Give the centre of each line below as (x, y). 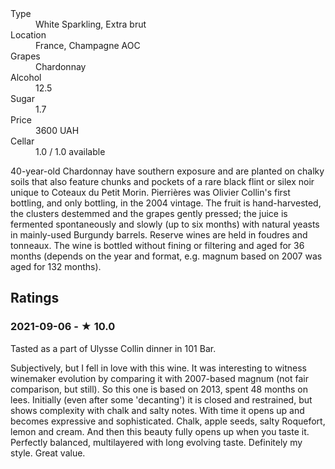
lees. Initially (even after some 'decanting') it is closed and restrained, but (161, 399)
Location (28, 35)
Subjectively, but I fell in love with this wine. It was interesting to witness (158, 368)
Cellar (22, 141)
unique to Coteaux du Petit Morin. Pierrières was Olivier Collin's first (150, 192)
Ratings (35, 298)
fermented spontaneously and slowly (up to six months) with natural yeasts (165, 224)
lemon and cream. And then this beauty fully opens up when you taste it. (160, 431)
